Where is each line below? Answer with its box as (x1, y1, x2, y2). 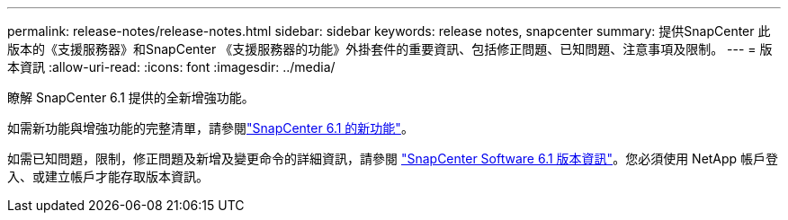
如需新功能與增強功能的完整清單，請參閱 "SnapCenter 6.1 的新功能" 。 (7, 120, 414, 136)
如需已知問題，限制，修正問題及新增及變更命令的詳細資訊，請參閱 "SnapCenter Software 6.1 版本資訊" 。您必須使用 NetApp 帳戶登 (7, 151, 779, 166)
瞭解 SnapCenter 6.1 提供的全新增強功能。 (7, 90, 255, 105)
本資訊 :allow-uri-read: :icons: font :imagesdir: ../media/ (7, 59, 336, 75)
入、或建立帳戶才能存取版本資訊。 (7, 169, 209, 184)
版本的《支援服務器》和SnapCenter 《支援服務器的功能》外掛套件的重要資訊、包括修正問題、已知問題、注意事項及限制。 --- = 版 (7, 41, 773, 57)
